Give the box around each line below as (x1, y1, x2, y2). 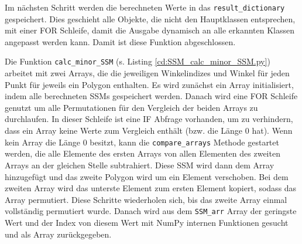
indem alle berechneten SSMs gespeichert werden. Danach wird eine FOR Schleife (5, 90, 298, 102)
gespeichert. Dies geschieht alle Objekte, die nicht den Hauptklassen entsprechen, (5, 12, 296, 25)
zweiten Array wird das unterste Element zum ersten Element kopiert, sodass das (5, 182, 297, 194)
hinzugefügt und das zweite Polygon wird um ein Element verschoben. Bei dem (5, 170, 289, 182)
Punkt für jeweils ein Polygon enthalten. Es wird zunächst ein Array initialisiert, (5, 78, 294, 90)
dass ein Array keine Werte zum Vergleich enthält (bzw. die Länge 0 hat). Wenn (5, 124, 293, 137)
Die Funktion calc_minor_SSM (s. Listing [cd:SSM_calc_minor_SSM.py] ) (5, 55, 270, 67)
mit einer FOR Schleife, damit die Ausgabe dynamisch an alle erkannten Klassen (5, 24, 295, 36)
